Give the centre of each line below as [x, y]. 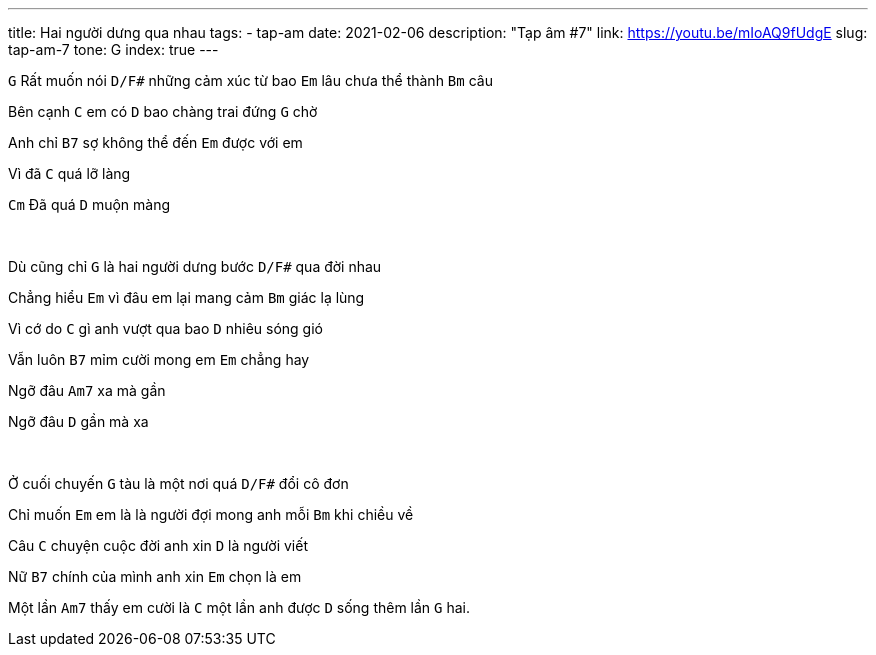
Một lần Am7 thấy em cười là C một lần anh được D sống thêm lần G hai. [239, 607]
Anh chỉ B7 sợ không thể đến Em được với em [155, 142]
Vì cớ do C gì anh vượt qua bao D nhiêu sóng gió [165, 328]
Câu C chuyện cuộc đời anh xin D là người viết [158, 545]
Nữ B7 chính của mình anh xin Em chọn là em [155, 576]
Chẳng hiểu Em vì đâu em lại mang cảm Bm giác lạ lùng [186, 297]
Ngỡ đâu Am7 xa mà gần [87, 390]
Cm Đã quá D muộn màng [89, 204]
